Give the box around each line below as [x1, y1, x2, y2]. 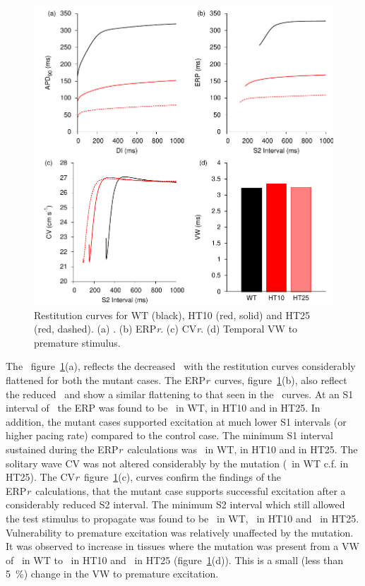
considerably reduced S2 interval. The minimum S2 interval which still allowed [6, 497, 345, 512]
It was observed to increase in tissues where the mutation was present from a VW [6, 539, 359, 554]
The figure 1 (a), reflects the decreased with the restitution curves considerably [6, 359, 356, 373]
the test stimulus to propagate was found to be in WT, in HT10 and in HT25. [6, 510, 359, 525]
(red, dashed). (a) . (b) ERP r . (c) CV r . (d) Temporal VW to [34, 321, 298, 336]
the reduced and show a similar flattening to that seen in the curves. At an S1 [6, 386, 354, 401]
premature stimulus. [34, 335, 121, 349]
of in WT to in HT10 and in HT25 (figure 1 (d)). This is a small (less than [6, 552, 343, 567]
